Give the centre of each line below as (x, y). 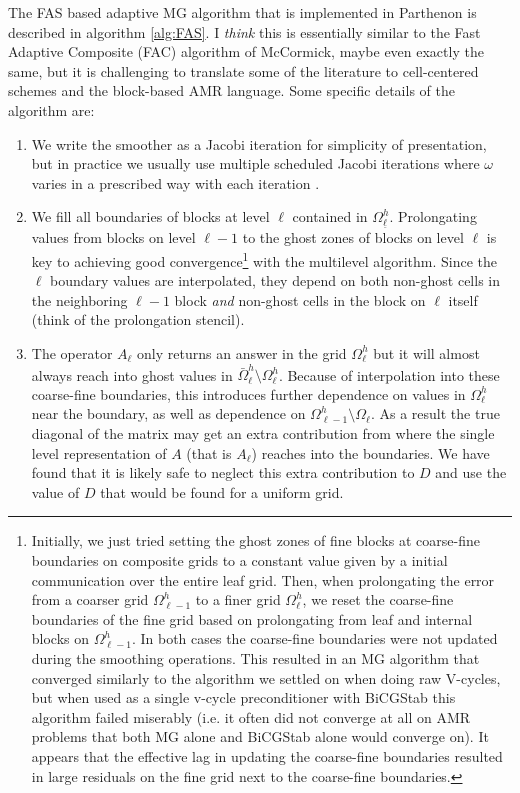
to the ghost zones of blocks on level (353, 237)
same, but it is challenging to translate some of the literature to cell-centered (243, 70)
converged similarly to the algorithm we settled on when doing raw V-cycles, (266, 677)
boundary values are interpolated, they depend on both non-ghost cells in (275, 280)
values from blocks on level (113, 237)
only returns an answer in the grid (242, 352)
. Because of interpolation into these (389, 374)
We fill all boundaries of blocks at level (150, 216)
